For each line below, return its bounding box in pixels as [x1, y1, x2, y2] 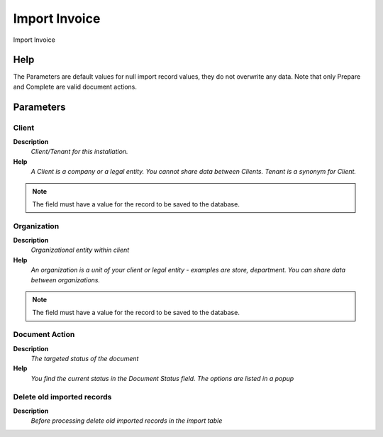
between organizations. [30, 275, 101, 284]
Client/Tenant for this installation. [30, 148, 128, 156]
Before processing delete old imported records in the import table [30, 416, 223, 425]
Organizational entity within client [30, 245, 130, 255]
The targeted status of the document [30, 354, 139, 363]
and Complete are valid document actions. [13, 82, 138, 91]
